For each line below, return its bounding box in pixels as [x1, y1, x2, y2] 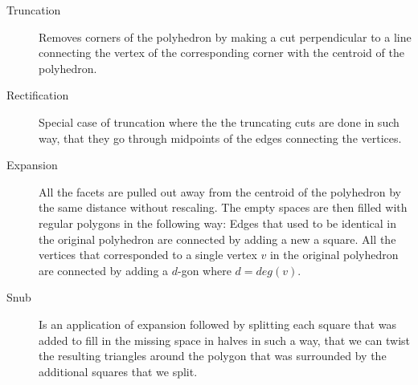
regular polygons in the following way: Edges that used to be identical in [39, 214, 397, 231]
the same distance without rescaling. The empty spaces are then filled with [39, 199, 408, 216]
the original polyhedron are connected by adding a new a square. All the [39, 230, 396, 247]
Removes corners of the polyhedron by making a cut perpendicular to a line [39, 28, 412, 45]
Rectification [6, 87, 69, 103]
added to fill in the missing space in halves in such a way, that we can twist [39, 331, 411, 348]
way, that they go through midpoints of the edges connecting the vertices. [39, 129, 402, 146]
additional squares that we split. [39, 363, 198, 379]
